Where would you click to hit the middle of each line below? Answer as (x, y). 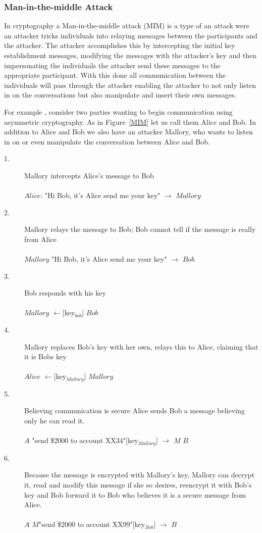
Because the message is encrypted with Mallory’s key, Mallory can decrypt (140, 475)
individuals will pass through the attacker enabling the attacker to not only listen (130, 85)
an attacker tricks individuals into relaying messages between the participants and (131, 35)
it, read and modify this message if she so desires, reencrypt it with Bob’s (138, 484)
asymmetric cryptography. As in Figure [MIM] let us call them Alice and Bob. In (130, 122)
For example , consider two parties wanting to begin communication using (118, 111)
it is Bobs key (45, 356)
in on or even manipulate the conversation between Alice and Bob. (107, 141)
